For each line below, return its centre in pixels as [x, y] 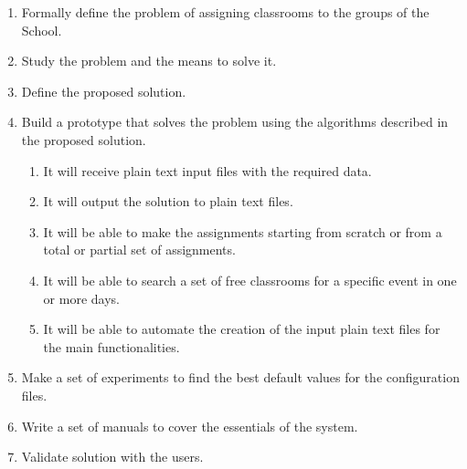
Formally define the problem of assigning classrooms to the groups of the [225, 12]
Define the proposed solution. [104, 91]
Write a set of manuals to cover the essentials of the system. [190, 426]
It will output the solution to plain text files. [168, 201]
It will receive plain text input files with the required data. [207, 170]
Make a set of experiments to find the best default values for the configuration [240, 377]
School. [42, 30]
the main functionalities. [111, 346]
